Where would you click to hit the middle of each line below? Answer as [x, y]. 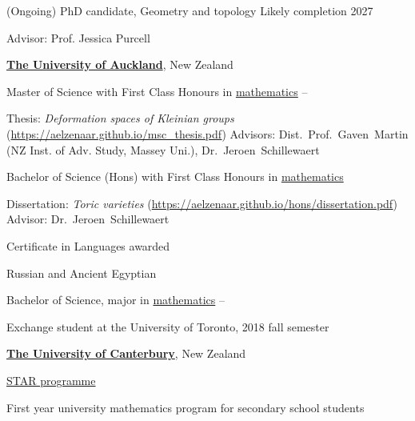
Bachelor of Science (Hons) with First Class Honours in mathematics [175, 176]
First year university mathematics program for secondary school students [186, 407]
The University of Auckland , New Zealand [120, 64]
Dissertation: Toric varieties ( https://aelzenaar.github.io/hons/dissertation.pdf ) [202, 203]
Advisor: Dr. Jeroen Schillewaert [88, 219]
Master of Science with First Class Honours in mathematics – [157, 91]
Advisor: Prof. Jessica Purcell [78, 37]
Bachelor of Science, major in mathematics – [116, 300]
